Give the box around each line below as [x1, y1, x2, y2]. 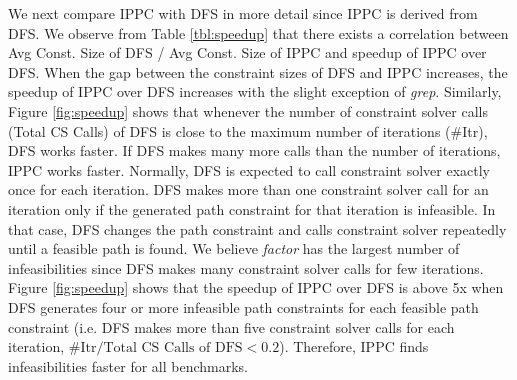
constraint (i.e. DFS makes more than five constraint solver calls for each [8, 316, 455, 337]
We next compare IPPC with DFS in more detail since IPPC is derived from [8, 3, 478, 23]
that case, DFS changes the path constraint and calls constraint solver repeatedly [8, 218, 507, 239]
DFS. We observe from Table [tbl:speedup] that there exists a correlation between [8, 22, 509, 43]
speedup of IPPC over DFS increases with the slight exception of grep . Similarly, [8, 81, 502, 102]
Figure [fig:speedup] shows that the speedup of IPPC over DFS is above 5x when [8, 277, 504, 298]
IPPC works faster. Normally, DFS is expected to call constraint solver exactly [8, 159, 491, 180]
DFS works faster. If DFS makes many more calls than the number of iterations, [8, 140, 501, 161]
